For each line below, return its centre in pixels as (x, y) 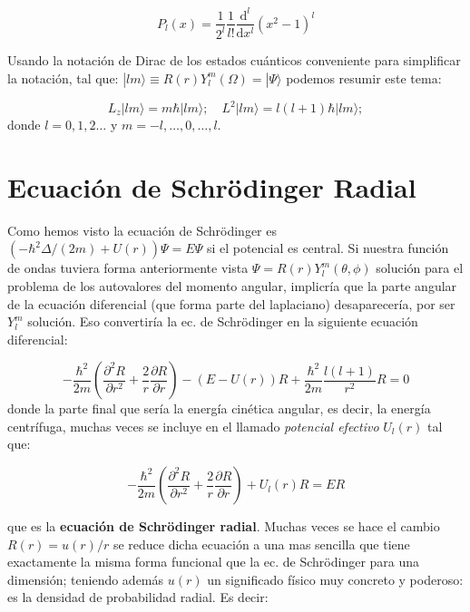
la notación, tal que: (63, 78)
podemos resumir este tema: (364, 78)
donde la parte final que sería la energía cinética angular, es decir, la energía (219, 408)
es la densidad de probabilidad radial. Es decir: (138, 597)
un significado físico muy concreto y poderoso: (335, 579)
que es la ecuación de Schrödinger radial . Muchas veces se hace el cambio (224, 526)
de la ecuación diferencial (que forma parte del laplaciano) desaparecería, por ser (231, 303)
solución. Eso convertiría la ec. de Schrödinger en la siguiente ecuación (223, 321)
